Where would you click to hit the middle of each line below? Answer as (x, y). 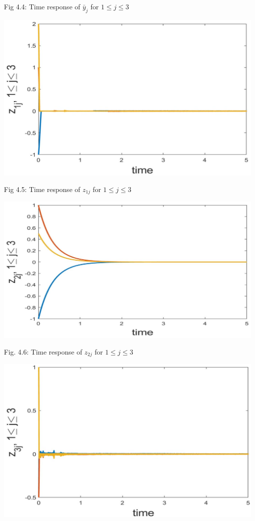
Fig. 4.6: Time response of (43, 351)
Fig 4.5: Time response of (42, 189)
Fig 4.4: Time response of (42, 6)
